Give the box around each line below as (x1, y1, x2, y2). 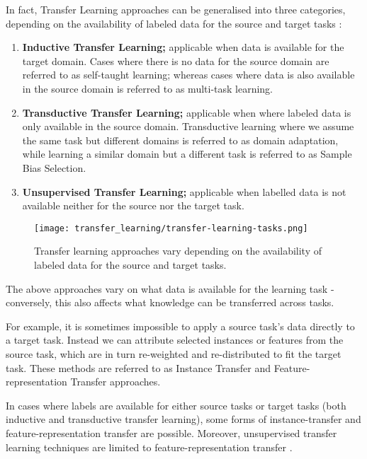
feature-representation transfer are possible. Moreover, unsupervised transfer (6, 425, 337, 440)
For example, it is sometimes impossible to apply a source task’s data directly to (6, 318, 355, 333)
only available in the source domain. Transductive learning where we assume (22, 119, 354, 134)
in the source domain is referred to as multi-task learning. (22, 81, 273, 95)
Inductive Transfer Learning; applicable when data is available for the (22, 40, 344, 54)
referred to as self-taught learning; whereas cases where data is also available (22, 67, 355, 82)
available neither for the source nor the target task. (22, 198, 244, 213)
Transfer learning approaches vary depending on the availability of (34, 243, 322, 258)
